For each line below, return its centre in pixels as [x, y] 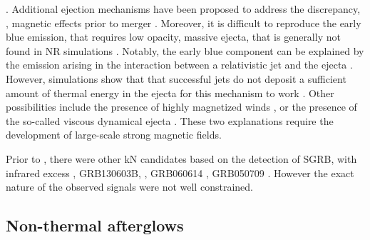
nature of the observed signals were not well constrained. [129, 187]
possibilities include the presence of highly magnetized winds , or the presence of [181, 107]
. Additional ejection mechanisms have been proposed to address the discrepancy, [183, 9]
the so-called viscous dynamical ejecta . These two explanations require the [170, 120]
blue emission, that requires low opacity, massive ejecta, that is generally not [173, 37]
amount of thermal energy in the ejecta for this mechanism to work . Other [170, 92]
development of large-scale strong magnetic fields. [114, 135]
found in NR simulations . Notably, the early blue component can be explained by [185, 50]
